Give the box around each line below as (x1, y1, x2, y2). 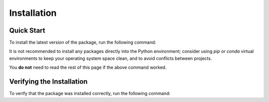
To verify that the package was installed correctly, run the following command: (9, 91, 170, 97)
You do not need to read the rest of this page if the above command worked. (9, 64, 167, 70)
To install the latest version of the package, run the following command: (9, 40, 156, 46)
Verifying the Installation (9, 77, 88, 86)
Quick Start (9, 26, 45, 35)
